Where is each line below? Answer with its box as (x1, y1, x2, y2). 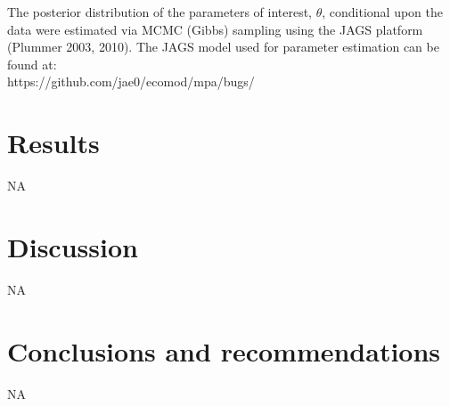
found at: (7, 54, 57, 73)
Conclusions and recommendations (7, 332, 441, 369)
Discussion (7, 228, 138, 264)
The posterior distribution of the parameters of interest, (7, 3, 313, 20)
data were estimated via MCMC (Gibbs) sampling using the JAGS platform (7, 20, 423, 38)
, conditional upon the (322, 3, 444, 20)
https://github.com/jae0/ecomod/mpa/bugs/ (7, 72, 255, 91)
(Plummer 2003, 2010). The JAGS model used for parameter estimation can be (7, 37, 439, 56)
